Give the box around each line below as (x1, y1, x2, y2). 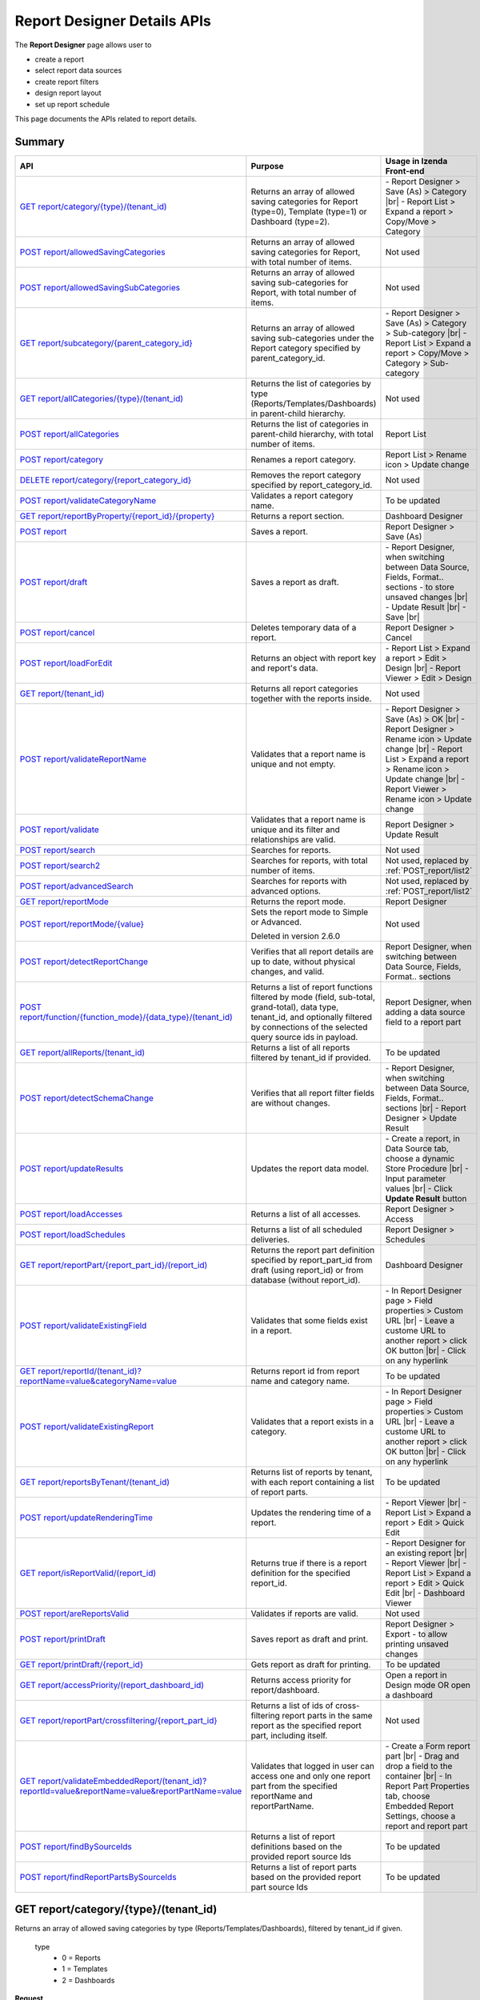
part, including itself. (250, 1730, 328, 1741)
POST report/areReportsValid (19, 1608, 130, 1619)
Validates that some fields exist (250, 1314, 368, 1326)
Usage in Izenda (385, 155, 448, 166)
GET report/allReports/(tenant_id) (19, 1046, 146, 1058)
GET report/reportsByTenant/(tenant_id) (19, 1476, 170, 1487)
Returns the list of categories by (250, 378, 372, 389)
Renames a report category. (250, 454, 356, 465)
